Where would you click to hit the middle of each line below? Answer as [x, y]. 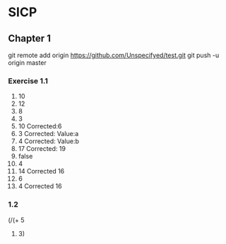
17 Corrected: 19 [42, 149]
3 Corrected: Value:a [48, 134]
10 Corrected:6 [40, 126]
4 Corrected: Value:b [49, 141]
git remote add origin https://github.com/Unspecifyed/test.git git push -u [114, 55]
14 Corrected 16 [41, 171]
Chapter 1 [30, 38]
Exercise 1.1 [28, 80]
